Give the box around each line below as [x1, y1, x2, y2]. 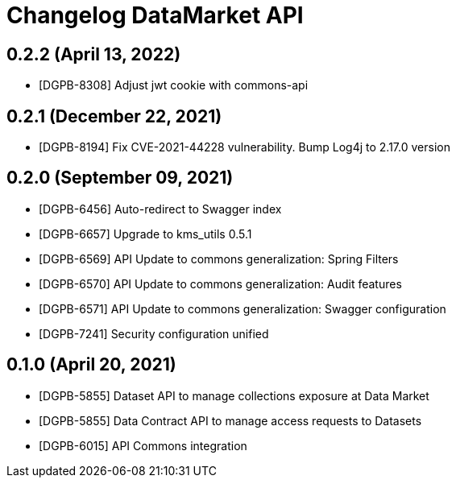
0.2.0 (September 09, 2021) [6, 168, 234, 188]
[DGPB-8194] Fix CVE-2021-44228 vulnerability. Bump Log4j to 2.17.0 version [39, 140, 450, 155]
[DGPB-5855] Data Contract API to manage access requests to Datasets [39, 413, 422, 428]
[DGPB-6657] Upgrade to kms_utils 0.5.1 [39, 226, 252, 241]
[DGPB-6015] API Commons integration [39, 438, 247, 453]
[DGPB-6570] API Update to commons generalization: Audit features [39, 276, 402, 291]
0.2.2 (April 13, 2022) [6, 43, 181, 64]
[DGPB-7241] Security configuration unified [39, 326, 269, 341]
